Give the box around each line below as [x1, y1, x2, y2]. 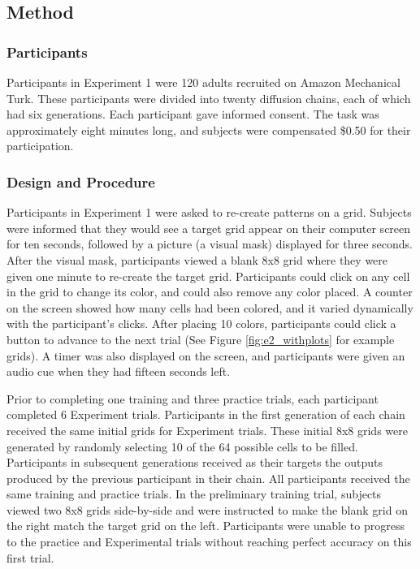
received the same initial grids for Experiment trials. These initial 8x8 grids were [6, 421, 408, 438]
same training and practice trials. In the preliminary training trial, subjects [6, 485, 382, 502]
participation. [6, 137, 74, 154]
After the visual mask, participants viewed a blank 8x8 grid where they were [6, 251, 388, 268]
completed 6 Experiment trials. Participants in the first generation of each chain [6, 406, 405, 423]
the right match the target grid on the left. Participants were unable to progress [6, 517, 405, 534]
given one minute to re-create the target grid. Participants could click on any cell [6, 267, 410, 284]
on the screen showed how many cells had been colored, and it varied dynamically [6, 299, 414, 316]
